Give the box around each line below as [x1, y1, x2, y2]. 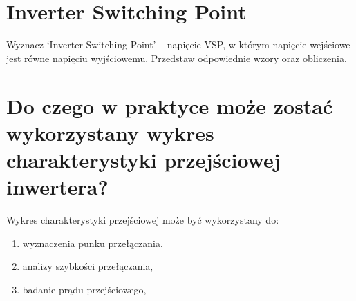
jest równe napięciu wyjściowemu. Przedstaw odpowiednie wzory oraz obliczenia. [6, 50, 347, 65]
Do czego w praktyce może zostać [6, 91, 333, 119]
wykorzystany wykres [6, 118, 214, 146]
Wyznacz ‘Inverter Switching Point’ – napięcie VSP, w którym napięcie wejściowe [6, 37, 350, 52]
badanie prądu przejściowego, [22, 282, 147, 296]
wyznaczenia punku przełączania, [22, 235, 163, 250]
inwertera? [6, 173, 109, 201]
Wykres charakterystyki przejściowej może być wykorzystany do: [6, 213, 279, 226]
